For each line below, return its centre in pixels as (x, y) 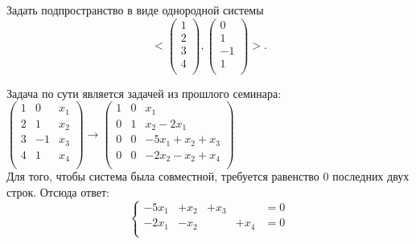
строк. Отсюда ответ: (58, 192)
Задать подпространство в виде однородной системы (135, 10)
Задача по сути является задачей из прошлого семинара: (144, 93)
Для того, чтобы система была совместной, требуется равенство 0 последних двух (208, 176)
